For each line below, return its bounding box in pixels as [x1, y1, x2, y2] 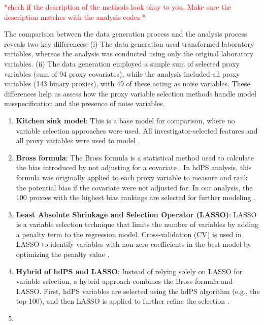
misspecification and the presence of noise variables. [4, 98, 165, 109]
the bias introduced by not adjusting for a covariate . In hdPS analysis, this [16, 162, 252, 173]
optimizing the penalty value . [16, 249, 110, 259]
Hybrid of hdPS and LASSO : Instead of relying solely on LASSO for [16, 266, 243, 276]
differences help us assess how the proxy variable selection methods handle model [4, 88, 256, 99]
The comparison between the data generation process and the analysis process [4, 28, 247, 39]
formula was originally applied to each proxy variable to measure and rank [16, 172, 248, 182]
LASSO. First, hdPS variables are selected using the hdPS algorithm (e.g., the [16, 285, 260, 296]
